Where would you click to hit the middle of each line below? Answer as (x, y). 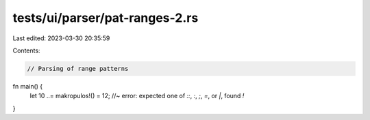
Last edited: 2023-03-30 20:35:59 (61, 38)
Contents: (26, 50)
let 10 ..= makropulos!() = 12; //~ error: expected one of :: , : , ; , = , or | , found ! (137, 96)
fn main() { (28, 86)
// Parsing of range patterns (78, 69)
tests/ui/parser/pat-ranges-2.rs (106, 18)
